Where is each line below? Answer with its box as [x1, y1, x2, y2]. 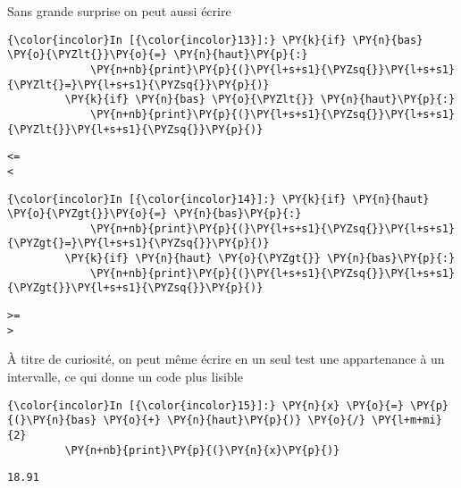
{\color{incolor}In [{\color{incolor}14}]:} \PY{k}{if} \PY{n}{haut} [7, 192, 430, 206]
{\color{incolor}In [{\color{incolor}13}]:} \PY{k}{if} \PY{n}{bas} [7, 33, 423, 46]
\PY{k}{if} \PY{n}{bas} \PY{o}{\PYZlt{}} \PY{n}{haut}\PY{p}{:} [64, 93, 456, 106]
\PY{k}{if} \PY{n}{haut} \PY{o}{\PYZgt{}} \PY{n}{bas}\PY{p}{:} [64, 252, 456, 265]
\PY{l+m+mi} [372, 414, 442, 427]
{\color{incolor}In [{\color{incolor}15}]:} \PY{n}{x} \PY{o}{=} [7, 399, 404, 412]
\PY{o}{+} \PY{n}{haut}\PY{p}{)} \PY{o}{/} [103, 414, 365, 427]
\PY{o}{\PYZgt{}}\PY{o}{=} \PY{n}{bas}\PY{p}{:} [7, 207, 302, 221]
